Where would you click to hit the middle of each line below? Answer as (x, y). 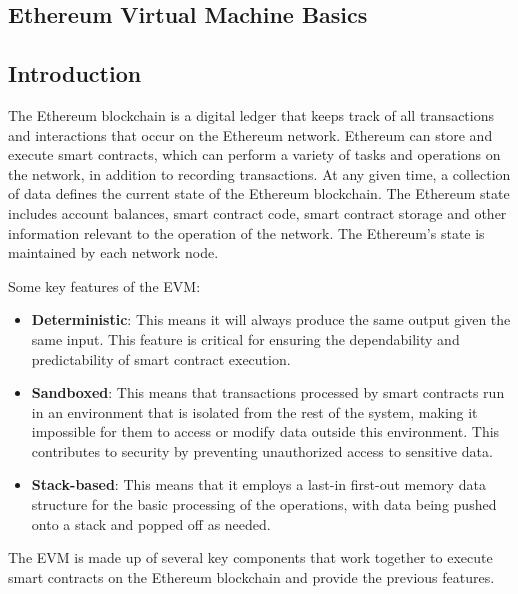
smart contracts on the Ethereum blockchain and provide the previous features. (251, 576)
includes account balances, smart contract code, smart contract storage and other (257, 212)
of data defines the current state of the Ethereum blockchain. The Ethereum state (259, 193)
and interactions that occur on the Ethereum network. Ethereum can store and (250, 134)
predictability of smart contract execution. (161, 358)
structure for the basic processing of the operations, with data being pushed (264, 504)
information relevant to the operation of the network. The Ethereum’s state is (246, 232)
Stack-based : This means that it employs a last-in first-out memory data (258, 484)
